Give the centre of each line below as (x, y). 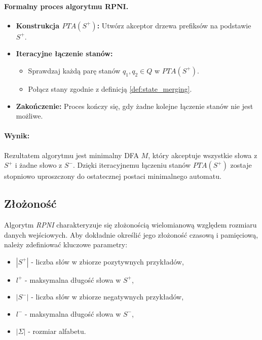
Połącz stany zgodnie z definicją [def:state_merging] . (110, 88)
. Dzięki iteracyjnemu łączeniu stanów (132, 165)
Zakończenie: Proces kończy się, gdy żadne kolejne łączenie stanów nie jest (135, 106)
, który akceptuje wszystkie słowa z (203, 155)
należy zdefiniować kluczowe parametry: (66, 244)
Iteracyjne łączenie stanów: (64, 53)
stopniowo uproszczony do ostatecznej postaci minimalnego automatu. (113, 176)
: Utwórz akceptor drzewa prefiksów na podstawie (174, 25)
